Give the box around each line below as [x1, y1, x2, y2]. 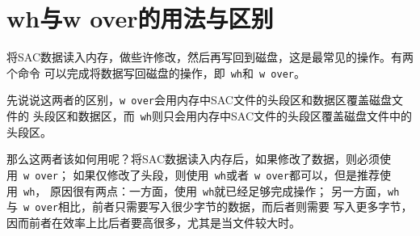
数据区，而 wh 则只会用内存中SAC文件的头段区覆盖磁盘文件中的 [78, 107, 412, 124]
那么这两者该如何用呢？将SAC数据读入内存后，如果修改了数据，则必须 [6, 150, 380, 167]
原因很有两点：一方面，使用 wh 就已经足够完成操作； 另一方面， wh [49, 182, 400, 199]
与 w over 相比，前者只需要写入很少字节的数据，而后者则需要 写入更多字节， [6, 198, 413, 215]
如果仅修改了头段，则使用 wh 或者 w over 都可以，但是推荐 [73, 166, 380, 183]
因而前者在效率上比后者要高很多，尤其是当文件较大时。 [6, 213, 300, 230]
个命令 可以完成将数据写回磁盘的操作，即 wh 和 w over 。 [6, 64, 305, 81]
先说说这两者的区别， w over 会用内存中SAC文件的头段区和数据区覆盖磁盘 [6, 91, 392, 108]
